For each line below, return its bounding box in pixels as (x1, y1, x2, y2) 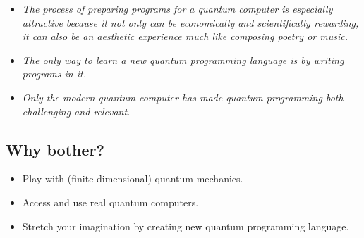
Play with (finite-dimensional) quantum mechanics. (22, 171, 243, 186)
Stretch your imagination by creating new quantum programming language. (22, 218, 349, 233)
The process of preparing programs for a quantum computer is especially (22, 1, 333, 15)
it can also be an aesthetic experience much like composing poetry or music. (22, 29, 348, 44)
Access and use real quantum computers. (22, 194, 199, 209)
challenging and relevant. (22, 104, 131, 118)
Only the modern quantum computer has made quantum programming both (22, 89, 344, 104)
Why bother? (6, 138, 104, 160)
